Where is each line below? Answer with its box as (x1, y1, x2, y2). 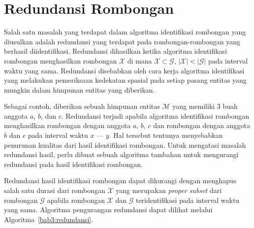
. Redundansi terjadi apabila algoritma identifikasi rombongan (61, 110, 250, 121)
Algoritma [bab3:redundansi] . (4, 214, 94, 224)
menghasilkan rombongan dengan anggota (4, 120, 131, 130)
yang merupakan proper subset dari (116, 185, 222, 195)
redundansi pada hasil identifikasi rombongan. (4, 159, 143, 169)
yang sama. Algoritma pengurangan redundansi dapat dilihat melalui (4, 204, 213, 215)
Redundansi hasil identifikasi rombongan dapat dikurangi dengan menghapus (4, 175, 237, 186)
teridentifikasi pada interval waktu (135, 195, 240, 205)
